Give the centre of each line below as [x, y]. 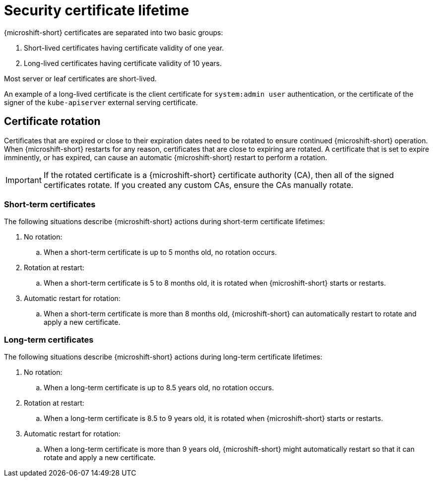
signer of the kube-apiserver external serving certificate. [101, 102]
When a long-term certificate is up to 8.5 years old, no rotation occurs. [159, 388]
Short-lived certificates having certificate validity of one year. [124, 48]
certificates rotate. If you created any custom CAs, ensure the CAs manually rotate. [198, 185]
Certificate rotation [52, 121]
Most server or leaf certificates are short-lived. [80, 78]
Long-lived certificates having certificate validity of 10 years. [123, 63]
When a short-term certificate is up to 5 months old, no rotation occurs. [160, 252]
